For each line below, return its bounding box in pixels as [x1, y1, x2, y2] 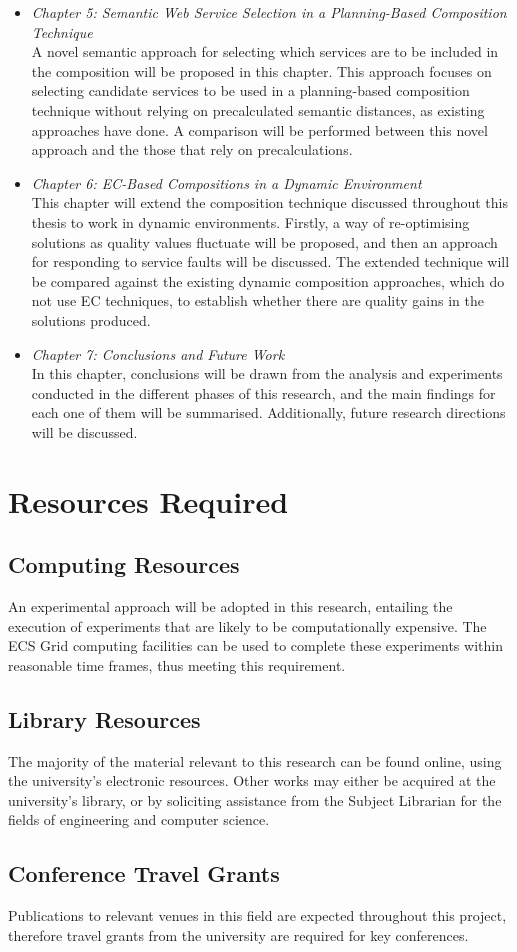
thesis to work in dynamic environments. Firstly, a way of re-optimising [31, 211, 470, 232]
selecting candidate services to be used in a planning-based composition [31, 80, 470, 101]
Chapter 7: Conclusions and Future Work [31, 343, 285, 364]
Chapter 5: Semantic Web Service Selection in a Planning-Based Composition [31, 2, 507, 22]
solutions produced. [31, 309, 151, 330]
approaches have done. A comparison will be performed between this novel [31, 119, 488, 140]
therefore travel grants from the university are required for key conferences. [8, 924, 469, 945]
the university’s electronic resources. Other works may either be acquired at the [8, 770, 496, 791]
